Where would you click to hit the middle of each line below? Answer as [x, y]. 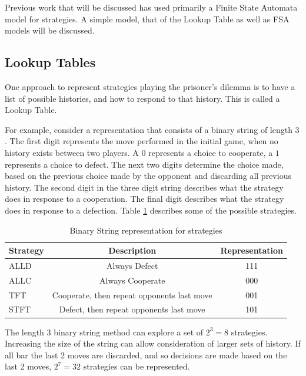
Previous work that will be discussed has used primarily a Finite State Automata [151, 7]
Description [132, 250]
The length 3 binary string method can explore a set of [104, 332]
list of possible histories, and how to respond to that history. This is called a [142, 98]
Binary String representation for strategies [146, 230]
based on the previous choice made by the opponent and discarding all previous [148, 176]
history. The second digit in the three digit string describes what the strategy [144, 187]
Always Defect [132, 265]
